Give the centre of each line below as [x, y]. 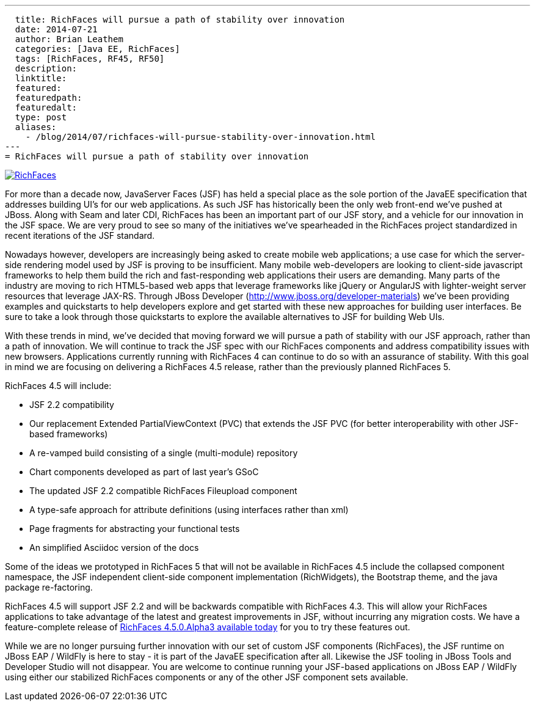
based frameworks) [69, 434]
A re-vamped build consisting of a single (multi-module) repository [164, 453]
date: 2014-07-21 [56, 29]
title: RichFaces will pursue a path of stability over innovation [180, 20]
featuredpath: [49, 98]
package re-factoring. [49, 587]
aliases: [36, 127]
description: [46, 68]
